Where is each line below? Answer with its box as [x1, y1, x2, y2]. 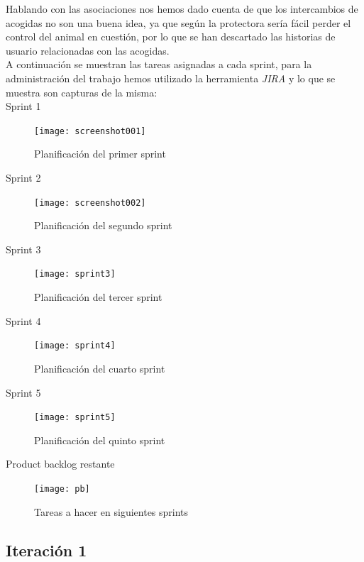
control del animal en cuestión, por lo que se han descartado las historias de [6, 29, 336, 44]
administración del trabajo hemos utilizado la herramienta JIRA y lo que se [6, 70, 336, 85]
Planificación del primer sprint [34, 146, 166, 161]
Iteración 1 [6, 539, 87, 561]
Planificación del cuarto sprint [34, 360, 165, 375]
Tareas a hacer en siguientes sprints [34, 504, 189, 519]
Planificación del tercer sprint [34, 290, 162, 304]
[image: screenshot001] [34, 126, 146, 136]
